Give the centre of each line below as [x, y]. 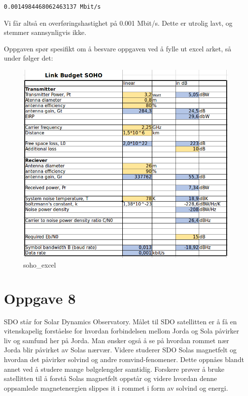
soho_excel [40, 264]
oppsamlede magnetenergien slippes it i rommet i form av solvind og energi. [116, 388]
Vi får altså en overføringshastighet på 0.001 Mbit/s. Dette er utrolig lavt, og [118, 23]
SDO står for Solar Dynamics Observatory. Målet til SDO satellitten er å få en [120, 321]
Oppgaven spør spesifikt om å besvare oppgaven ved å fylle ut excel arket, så [118, 48]
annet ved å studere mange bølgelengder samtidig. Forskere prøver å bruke [114, 369]
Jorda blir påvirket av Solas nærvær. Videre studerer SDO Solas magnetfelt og [120, 350]
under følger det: [29, 58]
